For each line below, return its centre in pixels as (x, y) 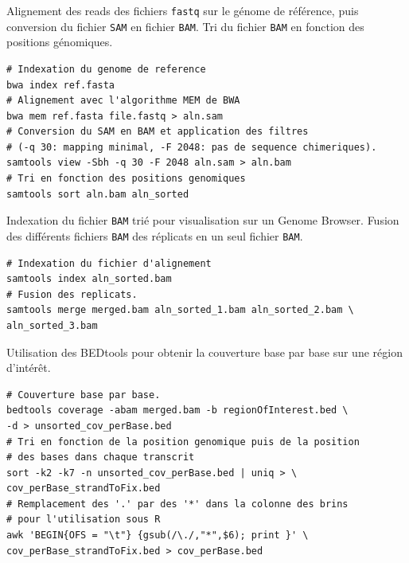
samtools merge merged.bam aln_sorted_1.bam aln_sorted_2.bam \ (180, 310)
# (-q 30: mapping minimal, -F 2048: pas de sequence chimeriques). (192, 147)
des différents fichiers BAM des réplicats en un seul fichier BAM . (155, 235)
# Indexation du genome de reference (106, 69)
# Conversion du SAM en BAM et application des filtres (158, 132)
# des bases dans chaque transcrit (101, 457)
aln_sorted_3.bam (52, 325)
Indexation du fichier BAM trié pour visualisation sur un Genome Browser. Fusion (203, 220)
